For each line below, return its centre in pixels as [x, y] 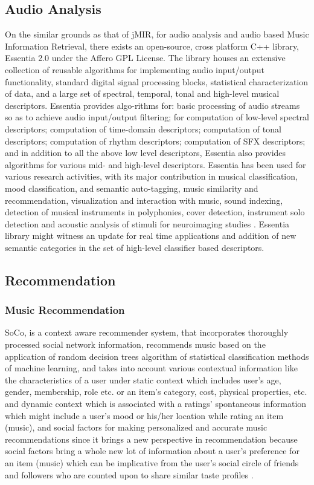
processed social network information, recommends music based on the [135, 344]
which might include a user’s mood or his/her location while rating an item [144, 415]
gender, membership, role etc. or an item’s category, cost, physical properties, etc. [156, 392]
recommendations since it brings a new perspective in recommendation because [151, 439]
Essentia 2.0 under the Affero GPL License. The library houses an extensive [145, 58]
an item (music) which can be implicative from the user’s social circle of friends [152, 463]
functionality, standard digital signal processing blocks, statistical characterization [157, 81]
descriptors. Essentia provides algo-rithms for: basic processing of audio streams [152, 105]
